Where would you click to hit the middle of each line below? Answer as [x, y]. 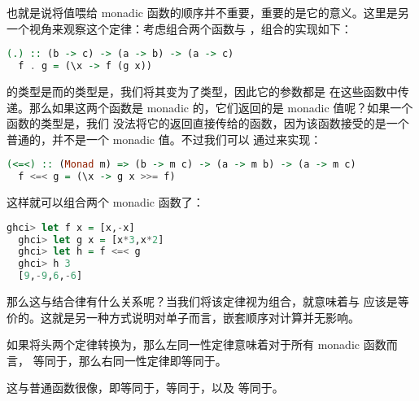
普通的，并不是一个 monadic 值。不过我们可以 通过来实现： [164, 139]
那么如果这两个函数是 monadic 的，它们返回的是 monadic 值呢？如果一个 [221, 107]
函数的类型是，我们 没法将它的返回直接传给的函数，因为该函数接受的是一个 [208, 123]
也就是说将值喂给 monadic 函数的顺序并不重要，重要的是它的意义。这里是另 [208, 12]
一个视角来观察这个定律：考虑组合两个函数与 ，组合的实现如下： [179, 28]
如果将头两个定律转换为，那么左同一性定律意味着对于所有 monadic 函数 [196, 344]
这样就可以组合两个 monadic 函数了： [105, 202]
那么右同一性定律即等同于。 [153, 360]
